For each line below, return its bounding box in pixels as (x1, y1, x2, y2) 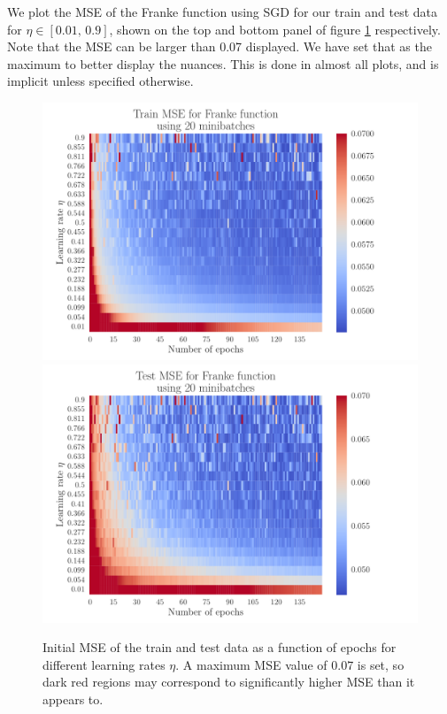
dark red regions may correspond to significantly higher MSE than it (42, 672, 415, 691)
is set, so (357, 655, 405, 673)
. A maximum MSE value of (175, 655, 328, 673)
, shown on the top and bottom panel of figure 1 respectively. (109, 19, 441, 38)
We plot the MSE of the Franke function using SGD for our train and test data (7, 3, 438, 20)
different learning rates (42, 655, 166, 673)
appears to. (42, 689, 104, 708)
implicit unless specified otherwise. (7, 72, 194, 90)
